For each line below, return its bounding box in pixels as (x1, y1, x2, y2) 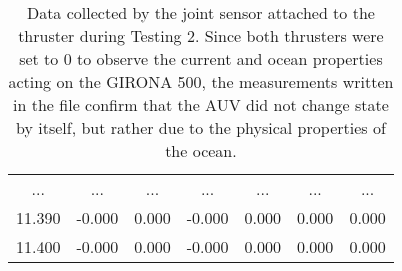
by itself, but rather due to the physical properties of (16, 116, 386, 139)
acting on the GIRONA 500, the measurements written (8, 70, 394, 93)
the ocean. (165, 139, 237, 162)
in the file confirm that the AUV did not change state (13, 93, 389, 116)
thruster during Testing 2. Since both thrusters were (18, 24, 384, 47)
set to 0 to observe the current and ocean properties (19, 47, 383, 70)
